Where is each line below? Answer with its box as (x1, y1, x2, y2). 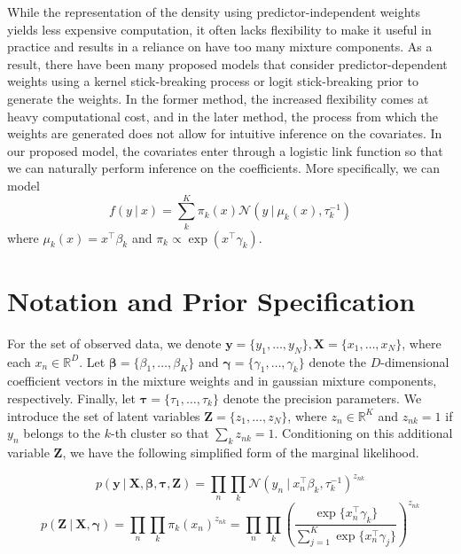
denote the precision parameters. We (223, 388, 422, 407)
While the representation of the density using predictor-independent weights (7, 3, 420, 20)
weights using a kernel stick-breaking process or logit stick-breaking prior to (7, 72, 418, 90)
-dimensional (380, 352, 449, 371)
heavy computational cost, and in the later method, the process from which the (7, 106, 439, 125)
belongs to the (23, 424, 101, 442)
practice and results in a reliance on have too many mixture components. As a (7, 37, 433, 56)
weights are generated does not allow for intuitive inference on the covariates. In (7, 124, 442, 143)
